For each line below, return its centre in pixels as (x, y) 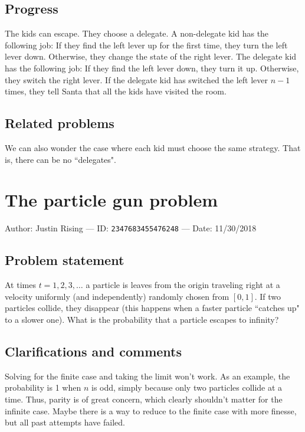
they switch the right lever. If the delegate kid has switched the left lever (136, 79)
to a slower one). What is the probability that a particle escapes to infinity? (142, 319)
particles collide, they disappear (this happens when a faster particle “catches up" (152, 308)
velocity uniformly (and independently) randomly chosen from (117, 296)
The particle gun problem (111, 200)
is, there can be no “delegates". (60, 159)
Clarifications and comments (93, 351)
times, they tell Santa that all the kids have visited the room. (116, 91)
